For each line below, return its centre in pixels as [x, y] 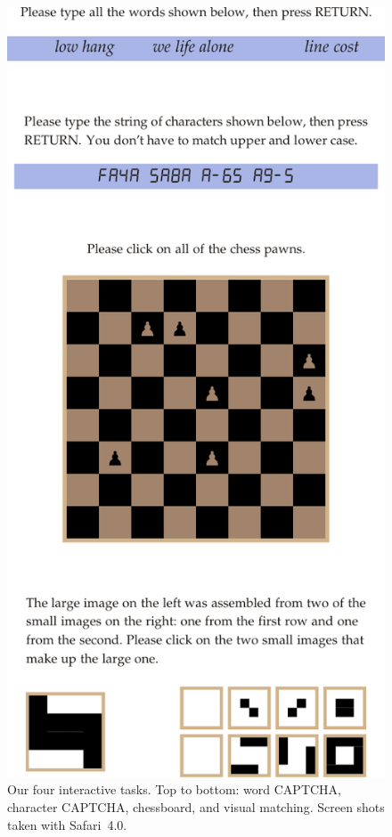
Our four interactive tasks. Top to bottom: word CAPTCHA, [175, 789]
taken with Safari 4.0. [67, 824]
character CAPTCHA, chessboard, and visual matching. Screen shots [196, 807]
